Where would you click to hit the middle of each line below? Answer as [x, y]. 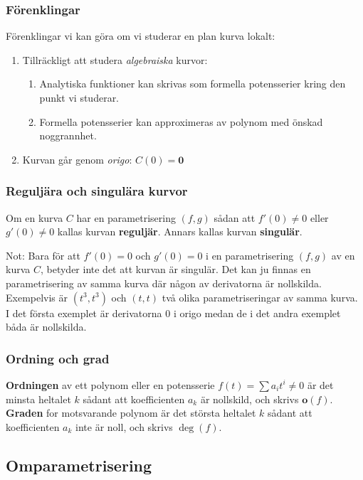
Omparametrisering [79, 465]
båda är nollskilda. [46, 327]
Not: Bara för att [43, 255]
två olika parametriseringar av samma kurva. [260, 297]
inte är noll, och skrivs [124, 426]
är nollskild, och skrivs [249, 399]
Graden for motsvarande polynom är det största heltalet [131, 413]
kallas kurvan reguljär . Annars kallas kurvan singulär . [180, 231]
